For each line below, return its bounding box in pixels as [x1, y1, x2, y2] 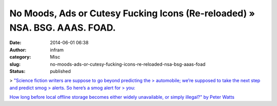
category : [9, 54, 31, 60]
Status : [9, 68, 26, 74]
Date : [9, 40, 22, 46]
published [50, 68, 71, 74]
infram [50, 46, 64, 53]
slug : [9, 61, 21, 67]
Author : [9, 46, 27, 53]
